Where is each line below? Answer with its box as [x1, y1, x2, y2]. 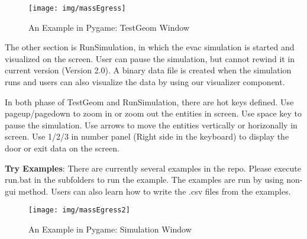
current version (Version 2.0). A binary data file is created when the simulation [5, 64, 292, 76]
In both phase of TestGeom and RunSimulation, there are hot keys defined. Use [5, 95, 294, 108]
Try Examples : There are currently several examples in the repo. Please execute [5, 162, 301, 174]
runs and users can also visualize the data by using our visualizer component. [5, 76, 285, 88]
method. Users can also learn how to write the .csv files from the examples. [18, 185, 291, 197]
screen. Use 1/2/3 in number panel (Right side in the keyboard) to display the [5, 130, 289, 143]
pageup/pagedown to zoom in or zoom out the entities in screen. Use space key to [5, 107, 302, 119]
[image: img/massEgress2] [28, 206, 130, 215]
